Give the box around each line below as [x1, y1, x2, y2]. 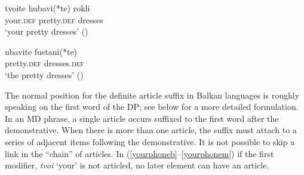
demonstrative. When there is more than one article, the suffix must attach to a [5, 124, 297, 136]
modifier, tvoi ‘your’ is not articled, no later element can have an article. [5, 159, 269, 171]
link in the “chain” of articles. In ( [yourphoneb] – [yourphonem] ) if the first [5, 147, 274, 159]
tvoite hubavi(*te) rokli [5, 2, 90, 14]
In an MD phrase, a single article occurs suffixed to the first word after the [5, 112, 279, 124]
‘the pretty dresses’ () [5, 68, 84, 81]
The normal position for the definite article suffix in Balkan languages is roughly [5, 88, 300, 101]
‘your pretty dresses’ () [5, 25, 88, 38]
